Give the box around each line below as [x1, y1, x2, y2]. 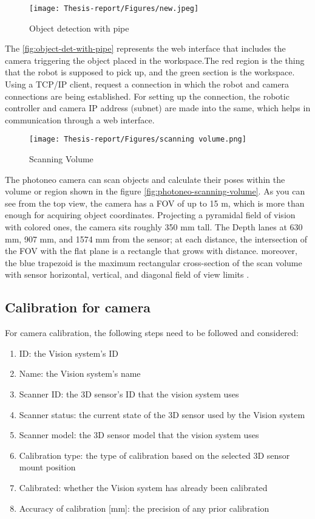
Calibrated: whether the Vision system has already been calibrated [19, 481, 268, 493]
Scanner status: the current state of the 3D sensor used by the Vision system [19, 408, 305, 421]
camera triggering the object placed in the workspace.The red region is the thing [5, 53, 305, 66]
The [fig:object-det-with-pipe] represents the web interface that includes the [5, 42, 286, 55]
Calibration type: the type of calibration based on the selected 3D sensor [19, 449, 290, 461]
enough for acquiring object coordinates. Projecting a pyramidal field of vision [5, 208, 296, 221]
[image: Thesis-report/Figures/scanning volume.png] [29, 135, 246, 144]
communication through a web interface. [5, 113, 155, 126]
